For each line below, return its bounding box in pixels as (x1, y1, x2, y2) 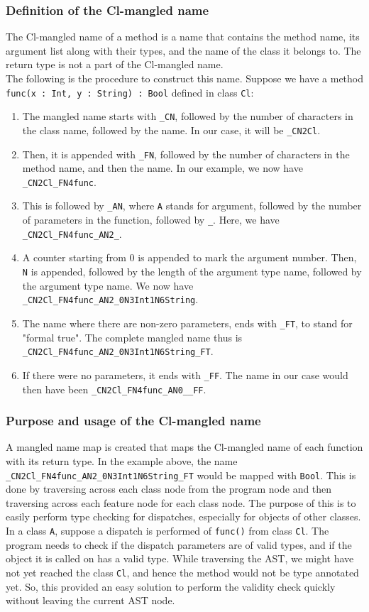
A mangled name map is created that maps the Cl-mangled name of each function (6, 439, 363, 454)
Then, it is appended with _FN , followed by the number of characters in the (22, 146, 350, 161)
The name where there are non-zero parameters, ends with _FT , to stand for (22, 315, 353, 330)
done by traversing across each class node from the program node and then (6, 481, 332, 496)
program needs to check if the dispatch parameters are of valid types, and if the (6, 537, 352, 552)
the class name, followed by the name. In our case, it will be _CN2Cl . (22, 122, 321, 137)
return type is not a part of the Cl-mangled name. (6, 57, 224, 72)
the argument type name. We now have (22, 278, 194, 293)
